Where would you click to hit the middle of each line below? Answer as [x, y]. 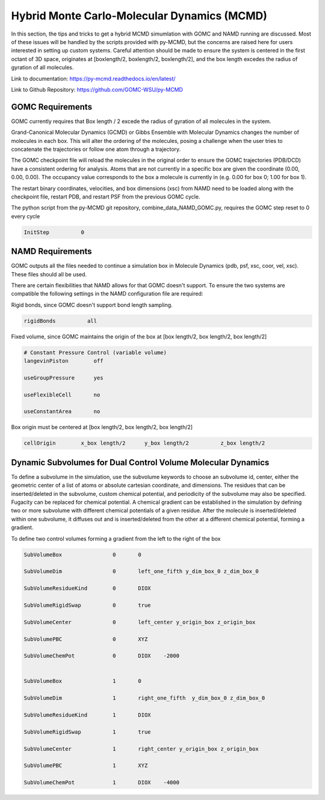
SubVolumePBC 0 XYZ [86, 639]
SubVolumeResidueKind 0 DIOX [87, 589]
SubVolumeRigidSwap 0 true [87, 605]
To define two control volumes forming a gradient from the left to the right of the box [116, 538]
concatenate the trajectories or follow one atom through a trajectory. [96, 149]
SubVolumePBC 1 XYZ [86, 766]
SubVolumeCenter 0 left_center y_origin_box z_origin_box [140, 622]
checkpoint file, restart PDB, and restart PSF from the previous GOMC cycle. [106, 197]
